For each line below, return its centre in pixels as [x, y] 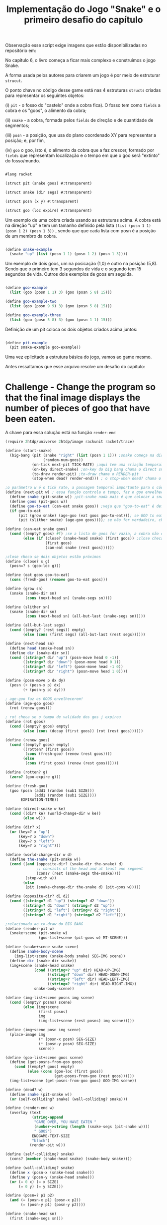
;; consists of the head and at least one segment [90, 869]
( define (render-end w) [30, 1108]
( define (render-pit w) [30, 928]
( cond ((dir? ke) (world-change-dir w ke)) [55, 814]
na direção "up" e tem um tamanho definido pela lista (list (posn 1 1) [78, 225]
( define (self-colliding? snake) [40, 1154]
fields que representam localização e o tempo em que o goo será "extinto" [83, 155]
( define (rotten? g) [27, 772]
